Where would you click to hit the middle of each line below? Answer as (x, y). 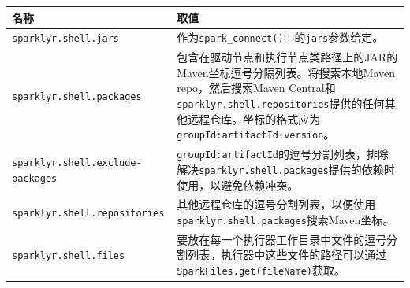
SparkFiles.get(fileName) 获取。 (261, 270)
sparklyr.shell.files (69, 256)
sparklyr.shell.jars (66, 39)
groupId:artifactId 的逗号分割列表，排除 (283, 154)
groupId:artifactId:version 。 (256, 134)
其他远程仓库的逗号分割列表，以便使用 (276, 204)
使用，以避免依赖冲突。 (238, 185)
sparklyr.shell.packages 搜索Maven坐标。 (285, 219)
